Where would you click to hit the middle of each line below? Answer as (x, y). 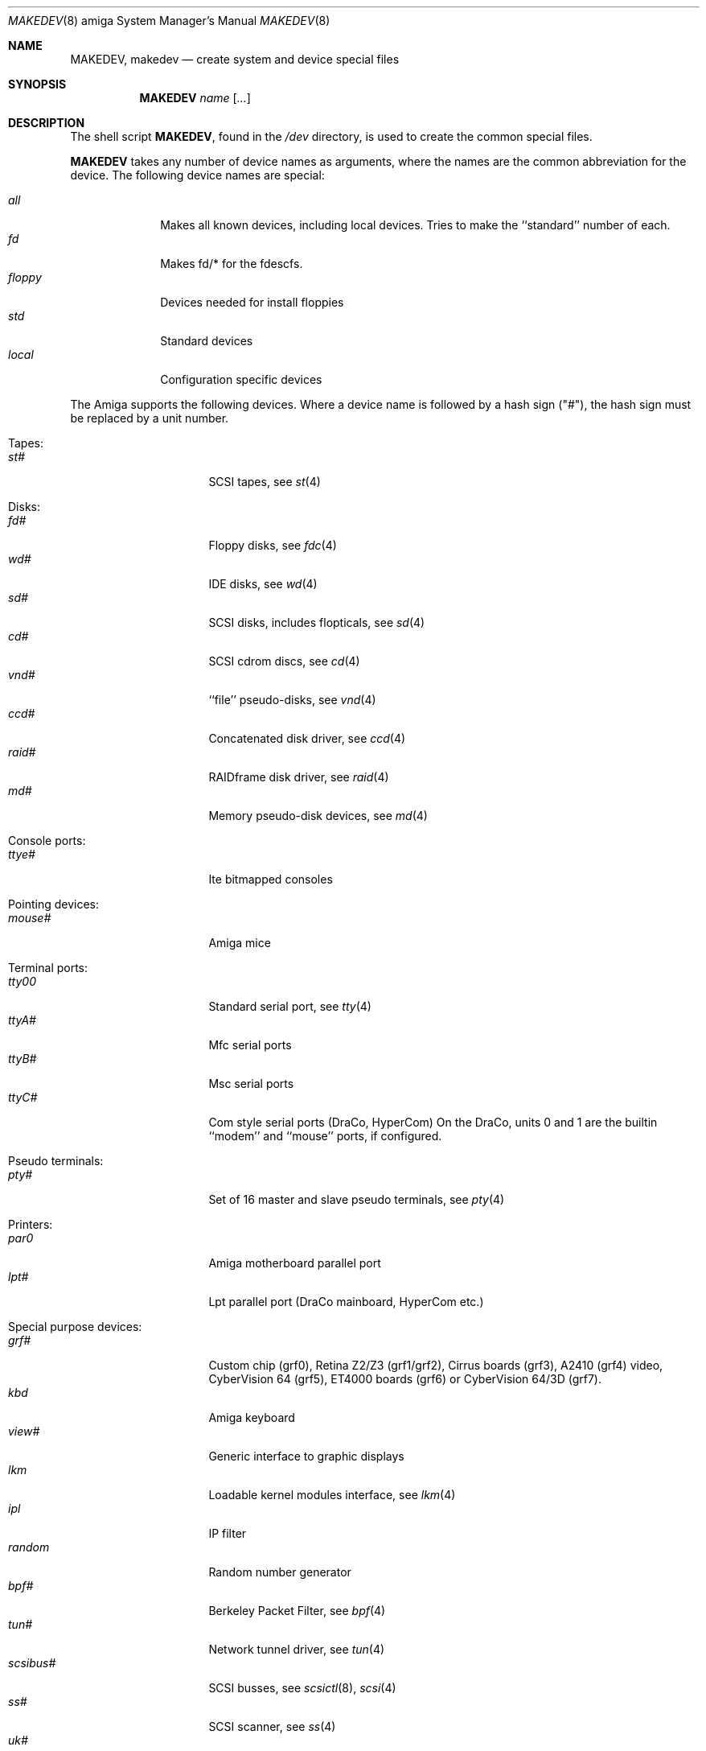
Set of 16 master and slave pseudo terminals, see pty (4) (357, 1199)
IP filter (228, 1533)
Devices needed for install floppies (252, 302)
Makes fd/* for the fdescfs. (232, 264)
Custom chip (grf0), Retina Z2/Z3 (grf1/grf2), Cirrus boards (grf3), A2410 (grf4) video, (436, 1365)
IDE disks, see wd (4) (263, 584)
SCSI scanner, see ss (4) (272, 1726)
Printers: (31, 1224)
